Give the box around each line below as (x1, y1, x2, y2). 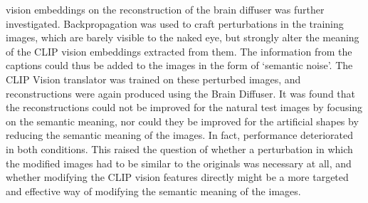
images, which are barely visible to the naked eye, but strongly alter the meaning (6, 30, 359, 45)
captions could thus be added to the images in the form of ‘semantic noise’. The (6, 58, 353, 73)
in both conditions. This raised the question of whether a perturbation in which (6, 141, 353, 156)
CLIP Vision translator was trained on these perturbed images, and (6, 71, 301, 86)
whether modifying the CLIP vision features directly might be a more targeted (6, 170, 349, 184)
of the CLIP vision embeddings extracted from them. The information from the (6, 43, 352, 58)
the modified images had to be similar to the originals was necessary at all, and (6, 155, 352, 170)
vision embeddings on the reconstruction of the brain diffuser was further (6, 2, 325, 16)
